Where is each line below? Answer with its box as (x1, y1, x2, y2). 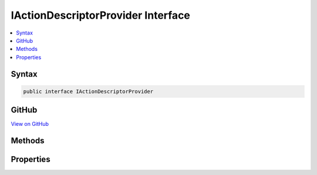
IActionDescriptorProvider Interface (11, 9, 191, 22)
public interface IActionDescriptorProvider (23, 88, 154, 95)
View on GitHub (11, 121, 49, 128)
